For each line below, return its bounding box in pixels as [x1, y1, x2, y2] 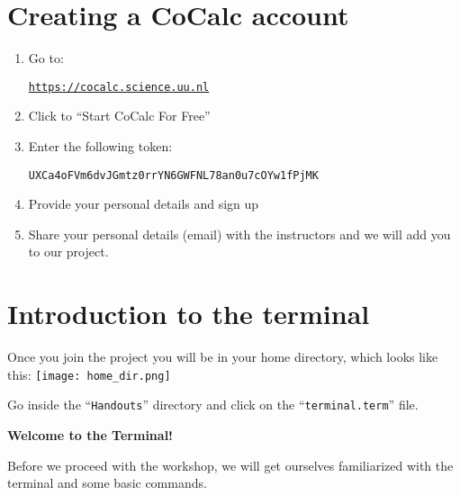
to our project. [28, 242, 109, 261]
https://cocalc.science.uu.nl [28, 80, 210, 94]
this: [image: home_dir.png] [7, 364, 171, 383]
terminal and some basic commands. [7, 473, 207, 492]
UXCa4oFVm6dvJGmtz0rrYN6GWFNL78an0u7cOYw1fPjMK [28, 168, 319, 182]
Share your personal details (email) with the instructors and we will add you [28, 224, 451, 243]
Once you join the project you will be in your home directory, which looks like [7, 347, 438, 366]
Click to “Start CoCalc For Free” [28, 106, 211, 125]
